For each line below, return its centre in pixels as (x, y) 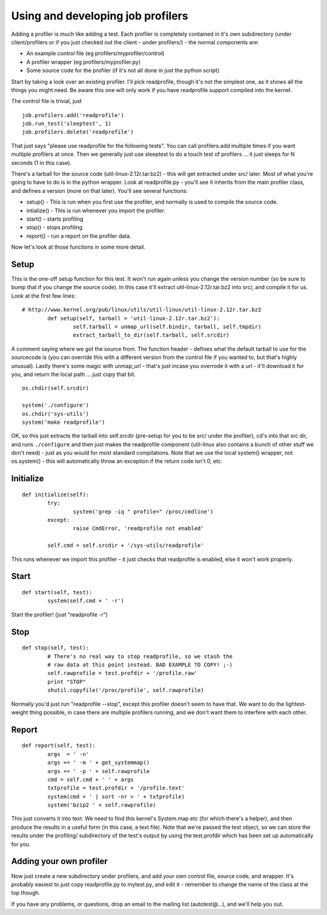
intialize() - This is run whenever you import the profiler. (96, 210)
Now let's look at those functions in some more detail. (78, 247)
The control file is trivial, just (46, 101)
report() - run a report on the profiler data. (79, 236)
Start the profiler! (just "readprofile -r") (60, 614)
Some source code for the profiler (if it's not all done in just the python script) (123, 70)
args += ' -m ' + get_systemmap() (99, 763)
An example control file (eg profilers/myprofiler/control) (95, 53)
